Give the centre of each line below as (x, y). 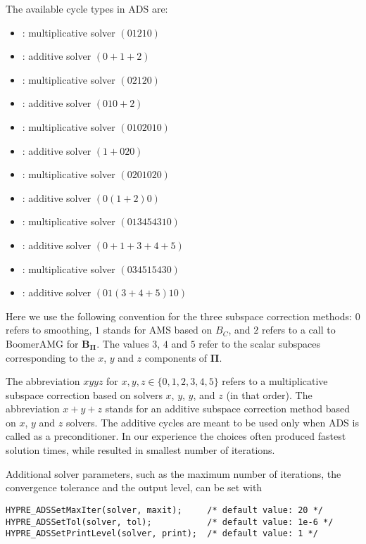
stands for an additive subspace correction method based (228, 409)
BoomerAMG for (42, 343)
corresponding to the (50, 357)
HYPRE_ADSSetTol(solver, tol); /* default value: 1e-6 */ (170, 522)
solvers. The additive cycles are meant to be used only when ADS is (212, 422)
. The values (123, 343)
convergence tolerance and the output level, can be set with (134, 487)
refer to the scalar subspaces (259, 343)
